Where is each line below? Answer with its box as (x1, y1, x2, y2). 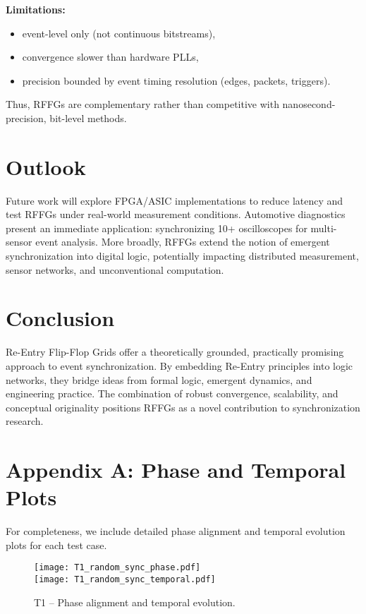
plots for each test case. (6, 537, 107, 552)
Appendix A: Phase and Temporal (6, 455, 346, 484)
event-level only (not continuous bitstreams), (22, 25, 216, 40)
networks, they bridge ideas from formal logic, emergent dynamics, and (6, 372, 312, 387)
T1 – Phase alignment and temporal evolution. (34, 594, 236, 609)
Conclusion (6, 303, 115, 332)
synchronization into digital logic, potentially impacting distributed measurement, (6, 248, 359, 263)
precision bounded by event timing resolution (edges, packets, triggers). (22, 73, 331, 88)
